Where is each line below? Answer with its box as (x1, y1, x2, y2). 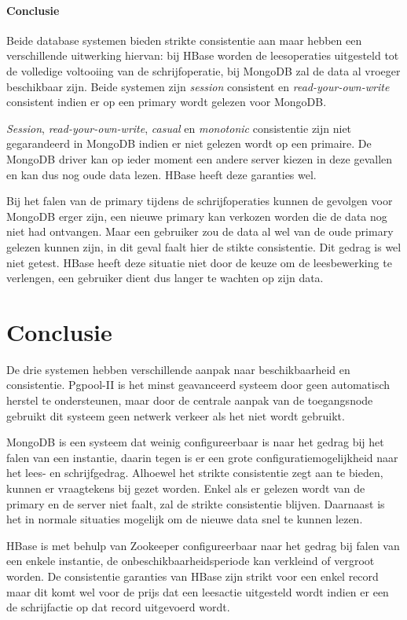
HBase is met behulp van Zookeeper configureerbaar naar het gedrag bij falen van (6, 537, 400, 553)
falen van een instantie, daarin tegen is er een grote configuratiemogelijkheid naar (6, 449, 398, 465)
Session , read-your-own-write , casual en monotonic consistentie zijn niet (6, 119, 352, 136)
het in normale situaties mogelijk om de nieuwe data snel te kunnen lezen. (6, 511, 363, 527)
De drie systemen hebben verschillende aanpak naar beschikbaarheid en (6, 361, 350, 377)
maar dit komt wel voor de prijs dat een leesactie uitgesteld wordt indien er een (6, 583, 389, 600)
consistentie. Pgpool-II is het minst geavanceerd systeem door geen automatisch (6, 376, 390, 393)
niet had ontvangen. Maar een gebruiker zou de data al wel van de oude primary (6, 223, 394, 240)
